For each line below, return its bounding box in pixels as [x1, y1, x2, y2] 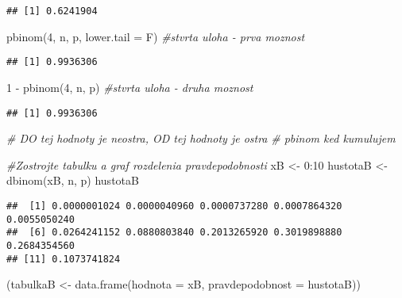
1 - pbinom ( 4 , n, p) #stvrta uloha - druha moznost [6, 78, 253, 95]
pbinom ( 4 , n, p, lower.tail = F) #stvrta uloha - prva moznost [6, 28, 305, 44]
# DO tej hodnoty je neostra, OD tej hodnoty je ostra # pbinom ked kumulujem [6, 130, 396, 147]
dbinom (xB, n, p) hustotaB [6, 172, 139, 189]
